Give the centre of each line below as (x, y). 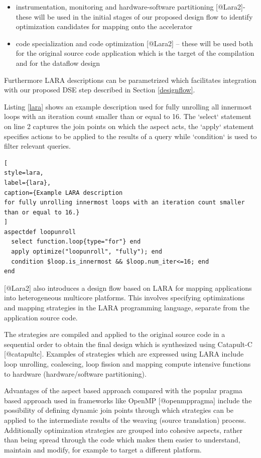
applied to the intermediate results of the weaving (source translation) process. (125, 420)
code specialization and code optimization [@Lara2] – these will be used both (134, 43)
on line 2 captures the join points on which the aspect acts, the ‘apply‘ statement (129, 126)
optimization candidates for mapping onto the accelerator (104, 26)
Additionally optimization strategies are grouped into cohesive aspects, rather (123, 430)
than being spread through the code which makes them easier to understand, (122, 440)
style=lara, (24, 173)
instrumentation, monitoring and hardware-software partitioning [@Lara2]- (130, 7)
